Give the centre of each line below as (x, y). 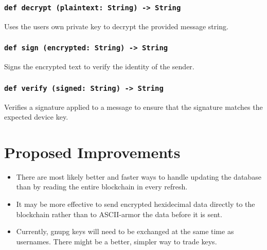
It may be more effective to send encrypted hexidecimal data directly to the (136, 204)
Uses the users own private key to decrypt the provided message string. (116, 26)
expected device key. (36, 117)
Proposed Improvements (92, 152)
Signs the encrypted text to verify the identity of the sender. (99, 66)
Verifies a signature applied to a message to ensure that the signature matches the (133, 107)
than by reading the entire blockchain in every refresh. (102, 187)
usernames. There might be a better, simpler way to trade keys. (117, 241)
